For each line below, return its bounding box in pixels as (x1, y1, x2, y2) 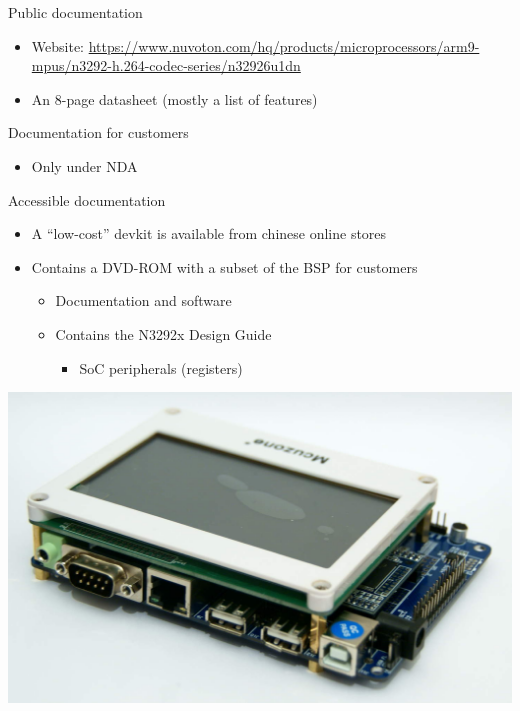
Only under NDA (31, 155, 138, 176)
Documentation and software (55, 290, 232, 311)
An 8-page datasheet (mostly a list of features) (31, 88, 318, 109)
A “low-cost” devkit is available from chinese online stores (31, 223, 387, 244)
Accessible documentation (8, 189, 166, 210)
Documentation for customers (8, 122, 189, 143)
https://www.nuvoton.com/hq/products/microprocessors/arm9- (88, 35, 480, 56)
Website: (31, 35, 84, 56)
